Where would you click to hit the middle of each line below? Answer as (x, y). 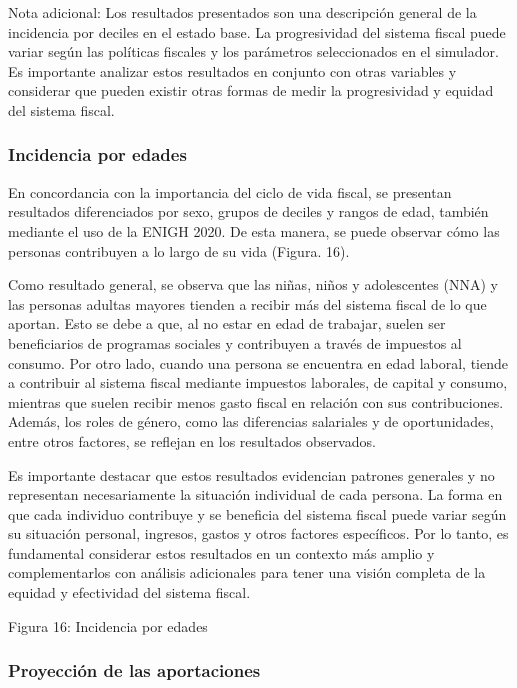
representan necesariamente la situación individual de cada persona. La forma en (255, 494)
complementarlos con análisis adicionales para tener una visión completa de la (247, 572)
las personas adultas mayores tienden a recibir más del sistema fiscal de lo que (247, 303)
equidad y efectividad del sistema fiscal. (129, 592)
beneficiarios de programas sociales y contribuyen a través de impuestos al (235, 342)
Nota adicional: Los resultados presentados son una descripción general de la (242, 12)
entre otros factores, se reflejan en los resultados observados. (192, 440)
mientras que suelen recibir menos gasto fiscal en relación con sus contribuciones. (256, 401)
